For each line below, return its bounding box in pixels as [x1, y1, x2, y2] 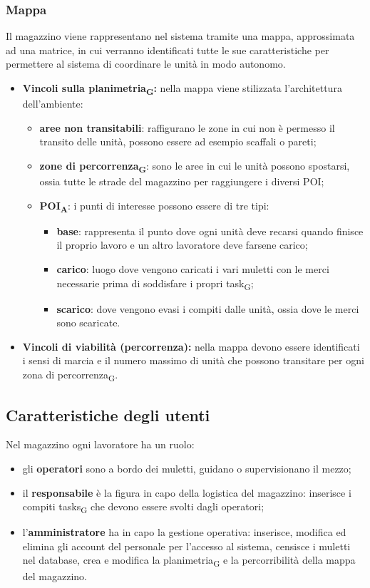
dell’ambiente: [22, 96, 83, 111]
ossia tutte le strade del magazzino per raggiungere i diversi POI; [39, 174, 324, 189]
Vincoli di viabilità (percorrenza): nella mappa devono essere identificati [22, 339, 360, 354]
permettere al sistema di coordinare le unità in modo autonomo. [6, 56, 286, 71]
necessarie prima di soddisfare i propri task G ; [56, 275, 254, 292]
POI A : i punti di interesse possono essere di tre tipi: [39, 197, 269, 215]
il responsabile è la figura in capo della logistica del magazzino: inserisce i [22, 485, 351, 500]
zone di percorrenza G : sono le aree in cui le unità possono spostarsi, [39, 158, 350, 175]
